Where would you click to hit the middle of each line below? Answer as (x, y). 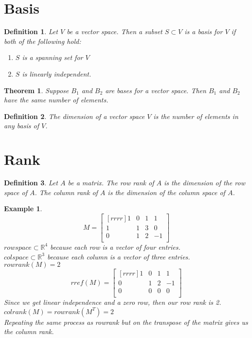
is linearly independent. (57, 73)
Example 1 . (23, 209)
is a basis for (204, 31)
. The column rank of (66, 192)
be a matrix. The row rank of (111, 182)
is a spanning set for (53, 57)
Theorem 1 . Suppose (36, 90)
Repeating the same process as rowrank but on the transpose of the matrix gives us (126, 322)
